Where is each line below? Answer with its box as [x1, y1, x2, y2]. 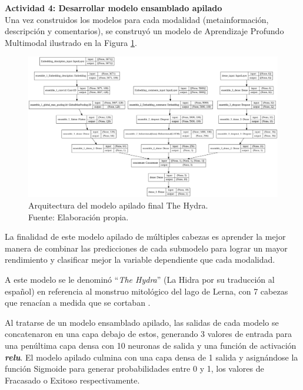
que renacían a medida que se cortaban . [5, 296, 151, 309]
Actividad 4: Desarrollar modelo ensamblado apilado [5, 2, 222, 14]
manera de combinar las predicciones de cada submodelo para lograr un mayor [5, 242, 288, 254]
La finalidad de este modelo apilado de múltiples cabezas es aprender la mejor [5, 230, 286, 243]
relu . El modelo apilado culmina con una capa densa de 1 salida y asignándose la [5, 351, 298, 363]
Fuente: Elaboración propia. [28, 210, 129, 223]
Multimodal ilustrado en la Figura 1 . [5, 36, 137, 48]
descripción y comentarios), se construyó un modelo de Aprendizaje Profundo [5, 25, 284, 37]
